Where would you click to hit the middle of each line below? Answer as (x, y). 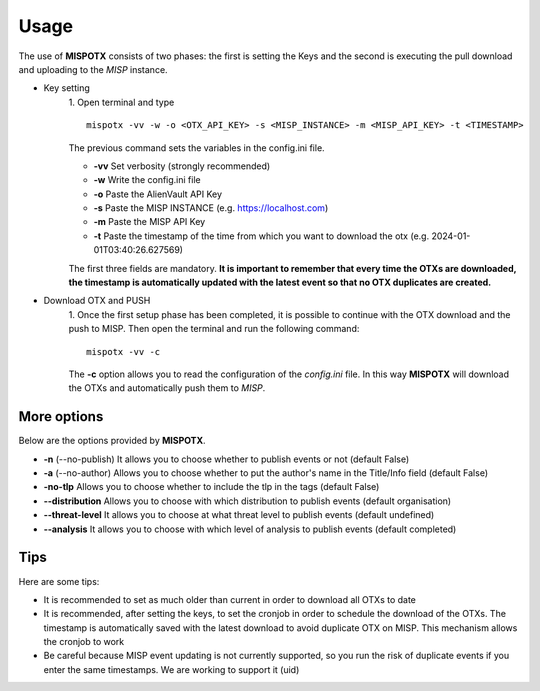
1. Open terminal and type (121, 102)
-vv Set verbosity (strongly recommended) (182, 166)
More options (61, 416)
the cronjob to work (84, 642)
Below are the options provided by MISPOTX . (112, 441)
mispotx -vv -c (123, 351)
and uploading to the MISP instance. (93, 69)
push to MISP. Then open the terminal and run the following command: (214, 329)
